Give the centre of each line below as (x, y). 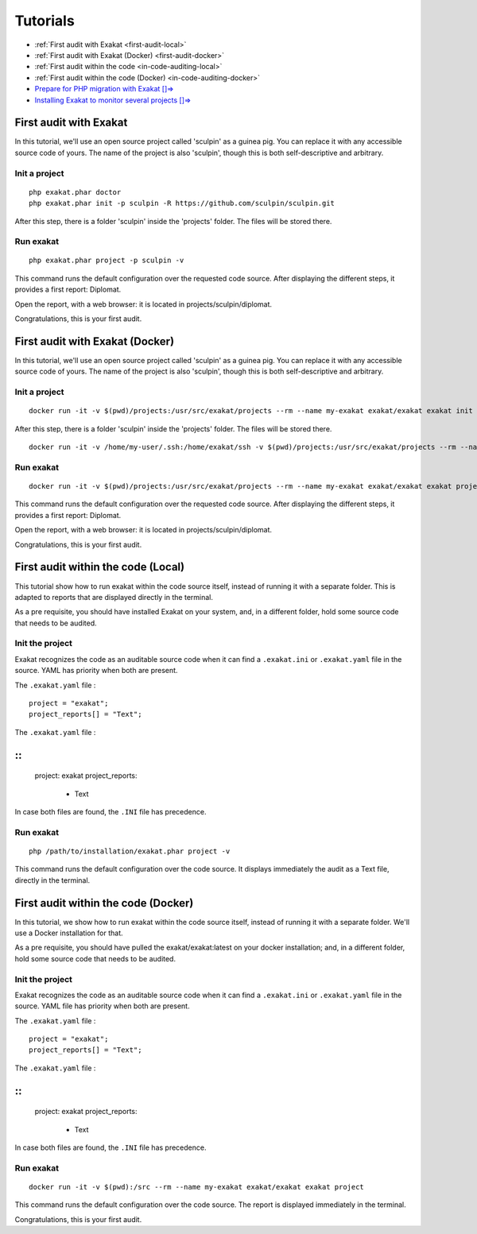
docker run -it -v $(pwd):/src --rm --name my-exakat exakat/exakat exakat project (197, 1187)
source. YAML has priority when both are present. (96, 671)
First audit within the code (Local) (100, 567)
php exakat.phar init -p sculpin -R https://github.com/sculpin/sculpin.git (182, 203)
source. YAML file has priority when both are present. (102, 1006)
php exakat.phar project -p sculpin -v (107, 261)
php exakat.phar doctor (75, 192)
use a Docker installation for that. (69, 933)
